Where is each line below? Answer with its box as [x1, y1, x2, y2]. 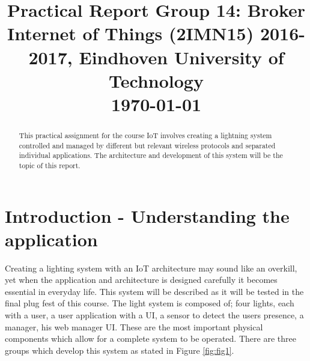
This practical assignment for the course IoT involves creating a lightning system [19, 130, 272, 140]
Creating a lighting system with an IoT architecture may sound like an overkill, [5, 261, 297, 274]
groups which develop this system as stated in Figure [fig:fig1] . [5, 344, 234, 356]
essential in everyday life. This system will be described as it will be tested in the [5, 285, 304, 297]
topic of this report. [19, 160, 81, 170]
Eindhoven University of [79, 44, 284, 69]
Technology [109, 68, 204, 93]
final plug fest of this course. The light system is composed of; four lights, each [5, 297, 294, 309]
